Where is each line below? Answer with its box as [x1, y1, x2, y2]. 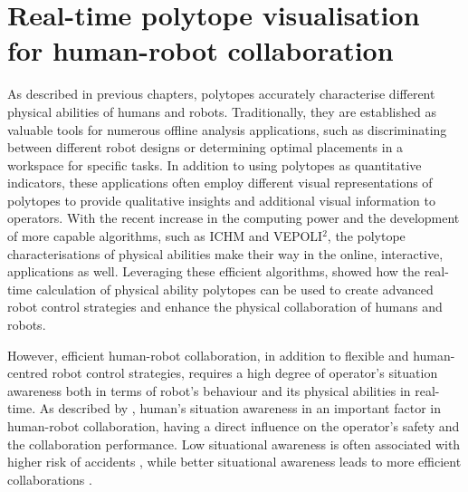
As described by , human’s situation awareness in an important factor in [39, 399, 441, 418]
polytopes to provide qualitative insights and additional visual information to [7, 190, 435, 209]
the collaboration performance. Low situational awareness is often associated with [7, 434, 461, 453]
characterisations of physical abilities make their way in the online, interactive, [7, 244, 444, 263]
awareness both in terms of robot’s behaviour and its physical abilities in [7, 381, 411, 400]
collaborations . [7, 469, 92, 488]
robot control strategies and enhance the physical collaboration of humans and [7, 297, 443, 316]
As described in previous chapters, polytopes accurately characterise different [7, 84, 435, 103]
